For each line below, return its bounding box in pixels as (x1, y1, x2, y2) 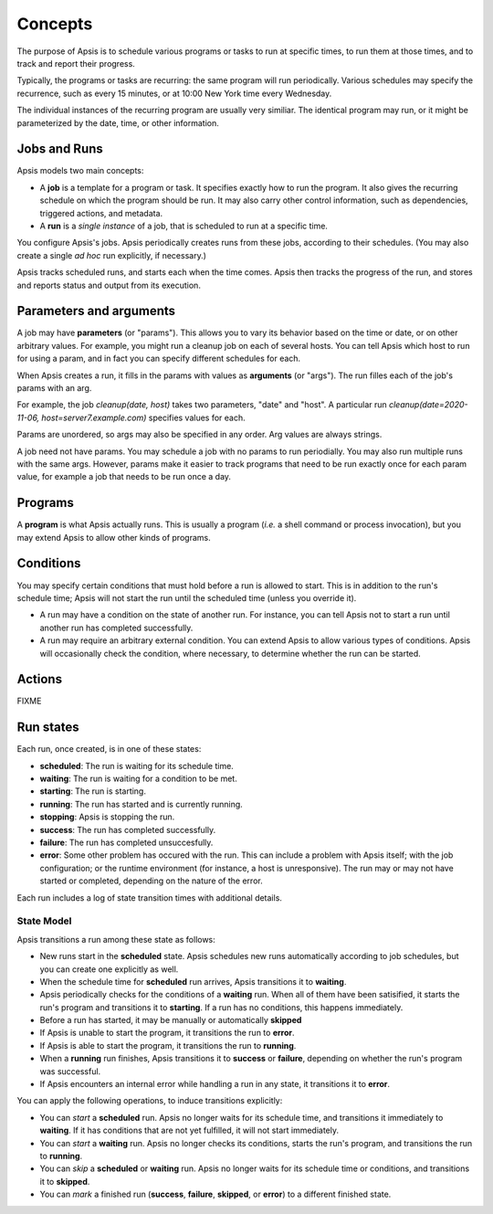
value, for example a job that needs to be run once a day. (16, 471, 232, 482)
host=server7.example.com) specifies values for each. (41, 412, 246, 423)
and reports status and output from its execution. (16, 280, 201, 290)
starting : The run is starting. (39, 786, 146, 797)
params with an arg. (16, 383, 92, 393)
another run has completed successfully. (39, 622, 194, 633)
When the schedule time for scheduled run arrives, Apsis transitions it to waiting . (39, 976, 347, 987)
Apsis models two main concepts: (16, 165, 144, 176)
